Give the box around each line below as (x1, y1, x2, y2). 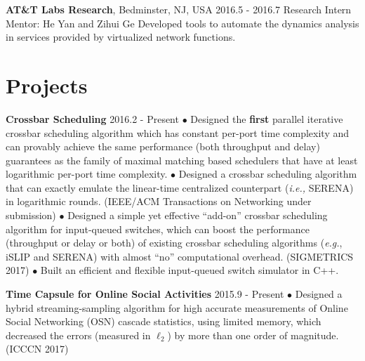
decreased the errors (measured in (6, 327, 151, 342)
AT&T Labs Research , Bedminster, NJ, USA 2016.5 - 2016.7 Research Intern (6, 2, 352, 16)
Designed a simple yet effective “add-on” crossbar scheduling (67, 208, 328, 223)
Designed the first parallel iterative (190, 111, 343, 126)
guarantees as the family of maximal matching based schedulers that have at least (6, 152, 358, 167)
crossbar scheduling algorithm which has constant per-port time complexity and (6, 125, 350, 140)
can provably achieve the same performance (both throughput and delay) (6, 139, 320, 154)
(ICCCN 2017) (6, 341, 69, 356)
